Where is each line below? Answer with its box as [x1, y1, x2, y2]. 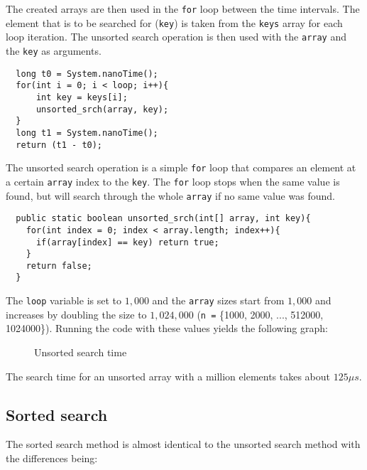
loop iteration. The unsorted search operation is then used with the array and [6, 29, 347, 44]
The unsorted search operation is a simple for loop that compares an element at [6, 160, 356, 175]
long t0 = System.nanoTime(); [16, 68, 158, 79]
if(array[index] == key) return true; [35, 237, 219, 247]
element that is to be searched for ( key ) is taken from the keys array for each [6, 15, 343, 30]
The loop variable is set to [6, 293, 121, 308]
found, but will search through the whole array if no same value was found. [6, 188, 335, 203]
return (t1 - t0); [16, 139, 103, 150]
